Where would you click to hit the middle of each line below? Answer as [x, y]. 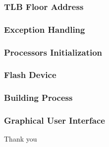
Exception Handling [45, 29]
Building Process [38, 98]
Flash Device [30, 75]
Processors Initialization [53, 52]
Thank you [21, 139]
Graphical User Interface [54, 120]
